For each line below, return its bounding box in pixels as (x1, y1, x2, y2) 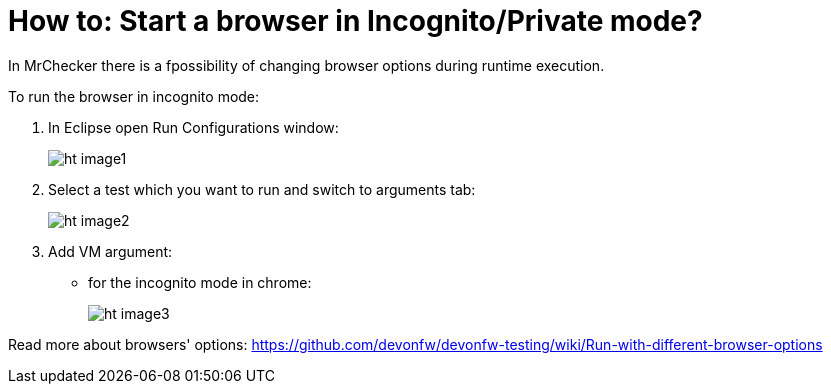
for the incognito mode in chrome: (88, 273, 312, 291)
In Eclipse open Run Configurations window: (48, 118, 339, 136)
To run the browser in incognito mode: (8, 87, 260, 105)
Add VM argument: (48, 242, 173, 260)
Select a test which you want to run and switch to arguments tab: (48, 180, 476, 198)
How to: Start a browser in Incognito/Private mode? (8, 4, 703, 38)
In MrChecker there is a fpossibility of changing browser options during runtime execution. (8, 56, 605, 74)
